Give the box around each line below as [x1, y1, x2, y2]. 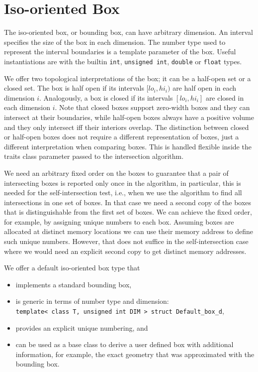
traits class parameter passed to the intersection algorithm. [4, 151, 184, 161]
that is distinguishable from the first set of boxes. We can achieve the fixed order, [4, 207, 252, 217]
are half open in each [172, 83, 237, 93]
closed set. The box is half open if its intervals [4, 83, 144, 93]
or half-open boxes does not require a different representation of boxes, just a [4, 131, 239, 142]
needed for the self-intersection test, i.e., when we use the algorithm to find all [4, 187, 242, 198]
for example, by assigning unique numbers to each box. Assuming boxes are [4, 216, 234, 227]
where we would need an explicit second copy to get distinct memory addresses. [4, 246, 247, 256]
